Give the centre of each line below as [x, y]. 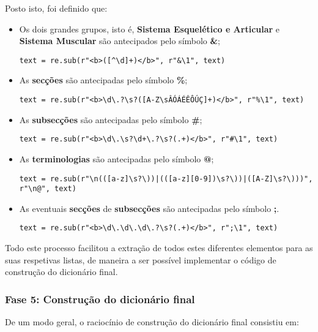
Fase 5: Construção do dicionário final [100, 299]
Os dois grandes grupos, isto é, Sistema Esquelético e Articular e [150, 28]
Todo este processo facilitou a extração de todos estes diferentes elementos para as [159, 248]
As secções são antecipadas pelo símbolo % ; [103, 80]
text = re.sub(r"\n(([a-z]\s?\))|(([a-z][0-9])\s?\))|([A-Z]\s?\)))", [166, 179]
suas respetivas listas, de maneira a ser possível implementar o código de [141, 259]
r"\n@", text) [48, 189]
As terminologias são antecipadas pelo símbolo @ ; [116, 158]
